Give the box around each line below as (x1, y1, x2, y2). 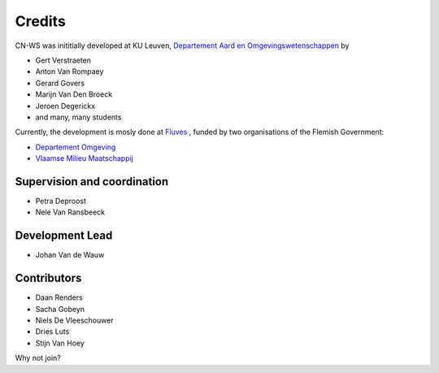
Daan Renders (35, 293, 83, 302)
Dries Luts (35, 327, 70, 336)
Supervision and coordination (15, 175, 169, 189)
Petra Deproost (35, 196, 87, 206)
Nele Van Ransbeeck (35, 207, 106, 217)
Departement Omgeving (35, 142, 116, 152)
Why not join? (15, 353, 61, 363)
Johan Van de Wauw (35, 250, 105, 260)
